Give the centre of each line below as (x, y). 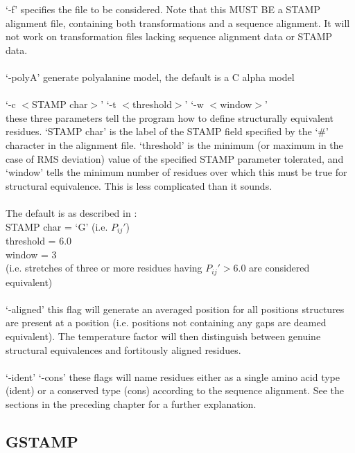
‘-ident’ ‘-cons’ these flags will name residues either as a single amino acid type (173, 376)
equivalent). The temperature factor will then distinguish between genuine (163, 336)
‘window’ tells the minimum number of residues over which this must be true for (176, 172)
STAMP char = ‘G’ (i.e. (57, 226)
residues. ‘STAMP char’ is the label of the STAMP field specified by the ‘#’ (167, 131)
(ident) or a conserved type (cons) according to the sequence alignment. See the (175, 390)
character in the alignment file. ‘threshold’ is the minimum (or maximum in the (174, 144)
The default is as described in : (71, 212)
